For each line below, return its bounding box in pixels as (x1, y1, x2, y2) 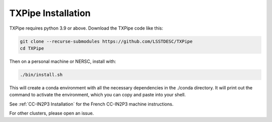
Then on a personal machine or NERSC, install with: (9, 58, 116, 64)
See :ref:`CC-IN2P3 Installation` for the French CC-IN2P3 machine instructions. (9, 101, 174, 107)
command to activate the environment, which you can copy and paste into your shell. (9, 92, 186, 98)
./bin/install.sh (20, 72, 63, 77)
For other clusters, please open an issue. (9, 110, 94, 116)
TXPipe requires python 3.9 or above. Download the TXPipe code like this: (9, 25, 163, 31)
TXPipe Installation (9, 8, 91, 19)
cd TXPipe (20, 45, 44, 51)
